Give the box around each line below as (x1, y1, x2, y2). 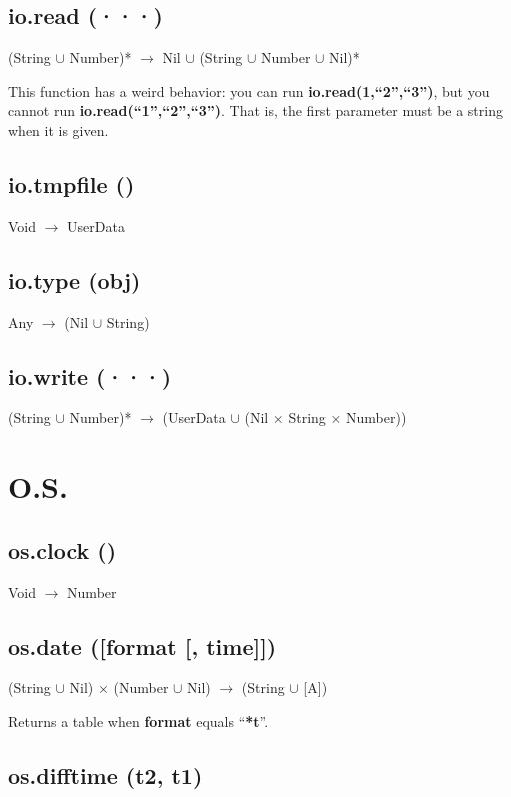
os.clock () (8, 534, 117, 565)
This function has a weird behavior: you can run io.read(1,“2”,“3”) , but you (8, 80, 490, 101)
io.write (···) (8, 360, 172, 391)
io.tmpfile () (8, 168, 135, 199)
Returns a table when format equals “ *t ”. (8, 710, 269, 731)
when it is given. (8, 119, 109, 140)
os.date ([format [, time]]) (8, 630, 277, 661)
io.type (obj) (8, 264, 141, 295)
